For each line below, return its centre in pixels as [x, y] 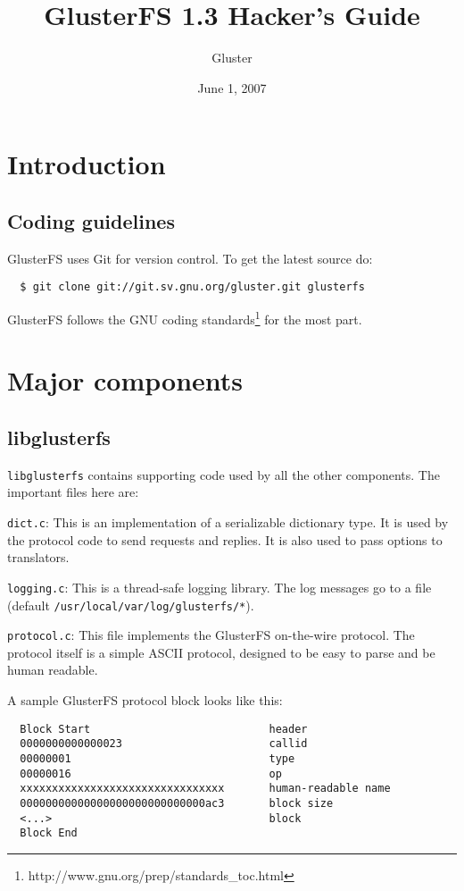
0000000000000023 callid [164, 744]
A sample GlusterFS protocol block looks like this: [145, 700]
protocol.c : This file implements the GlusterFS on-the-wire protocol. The [211, 635]
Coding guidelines [91, 220]
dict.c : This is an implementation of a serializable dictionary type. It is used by [228, 522]
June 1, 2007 [232, 87]
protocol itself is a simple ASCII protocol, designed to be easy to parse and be [221, 652]
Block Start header [164, 729]
